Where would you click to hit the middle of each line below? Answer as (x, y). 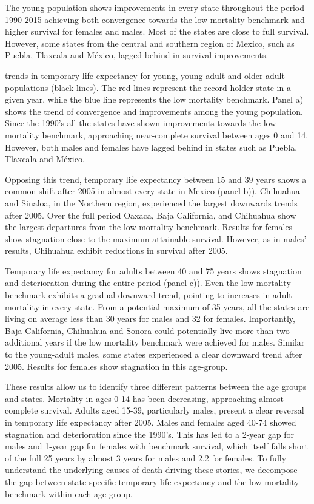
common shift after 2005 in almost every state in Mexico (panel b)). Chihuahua (152, 191)
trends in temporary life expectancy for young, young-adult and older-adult (145, 75)
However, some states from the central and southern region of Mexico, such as (150, 43)
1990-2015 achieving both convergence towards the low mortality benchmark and (155, 19)
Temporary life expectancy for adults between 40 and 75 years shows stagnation (153, 271)
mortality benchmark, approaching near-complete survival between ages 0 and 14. (157, 135)
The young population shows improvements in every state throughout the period (155, 7)
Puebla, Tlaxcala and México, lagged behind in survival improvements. (137, 55)
